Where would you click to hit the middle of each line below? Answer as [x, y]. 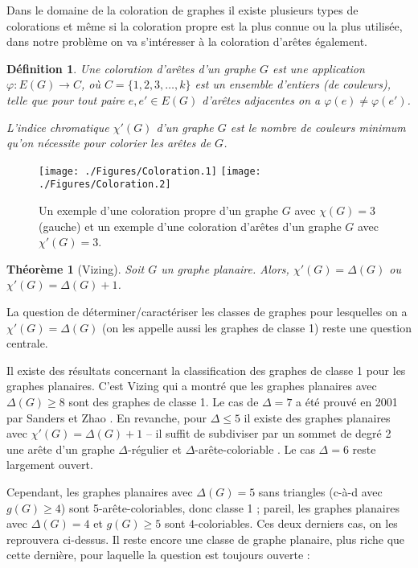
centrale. [27, 343]
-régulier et [155, 449]
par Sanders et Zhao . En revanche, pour [107, 417]
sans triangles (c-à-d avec [320, 491]
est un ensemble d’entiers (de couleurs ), [293, 84]
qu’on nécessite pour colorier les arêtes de [109, 143]
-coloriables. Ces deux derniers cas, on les [296, 523]
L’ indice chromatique [58, 127]
